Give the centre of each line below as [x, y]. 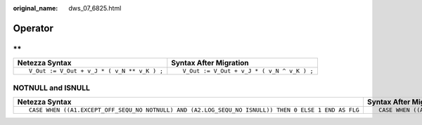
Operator [33, 28]
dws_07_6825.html [95, 8]
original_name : [36, 8]
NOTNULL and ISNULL [52, 88]
